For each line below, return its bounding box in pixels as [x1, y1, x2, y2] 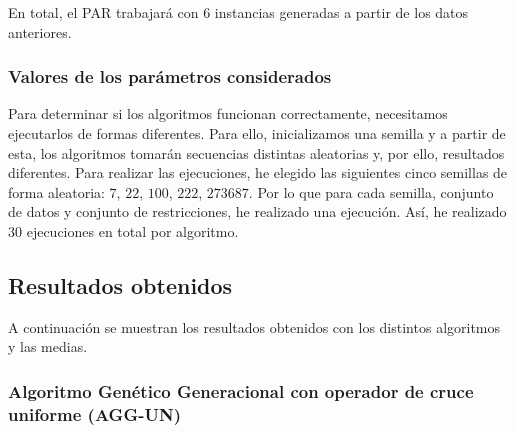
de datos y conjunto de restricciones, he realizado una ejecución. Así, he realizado [8, 201, 507, 222]
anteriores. [8, 21, 72, 42]
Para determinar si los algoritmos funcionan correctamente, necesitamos [8, 103, 448, 124]
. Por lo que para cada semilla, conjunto [248, 181, 494, 202]
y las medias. [8, 336, 88, 357]
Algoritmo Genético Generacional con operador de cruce [8, 378, 474, 403]
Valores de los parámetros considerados [8, 64, 332, 89]
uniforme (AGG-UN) [8, 401, 181, 426]
